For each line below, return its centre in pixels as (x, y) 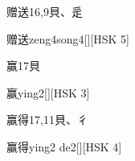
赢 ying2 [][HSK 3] (48, 92)
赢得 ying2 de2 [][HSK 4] (64, 146)
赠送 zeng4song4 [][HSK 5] (68, 38)
